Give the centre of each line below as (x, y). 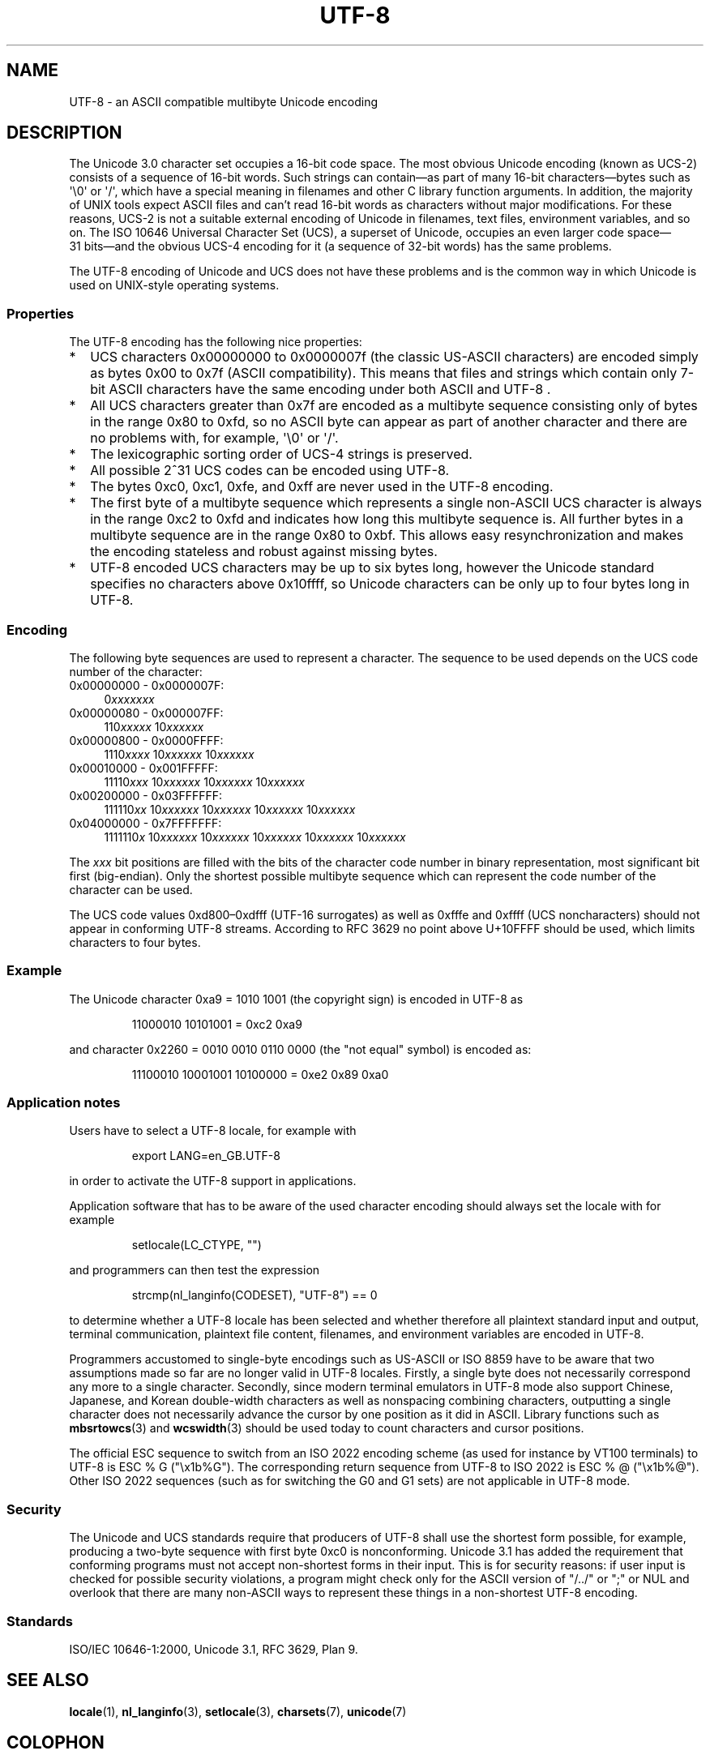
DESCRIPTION (64, 133)
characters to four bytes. (135, 942)
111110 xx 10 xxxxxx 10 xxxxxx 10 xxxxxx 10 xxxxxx (230, 809)
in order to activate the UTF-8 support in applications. (213, 1181)
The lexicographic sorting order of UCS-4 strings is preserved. (281, 454)
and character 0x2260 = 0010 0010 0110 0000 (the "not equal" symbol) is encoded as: (300, 1049)
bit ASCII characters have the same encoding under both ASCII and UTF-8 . (321, 390)
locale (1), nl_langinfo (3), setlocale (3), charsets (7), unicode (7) (238, 1711)
